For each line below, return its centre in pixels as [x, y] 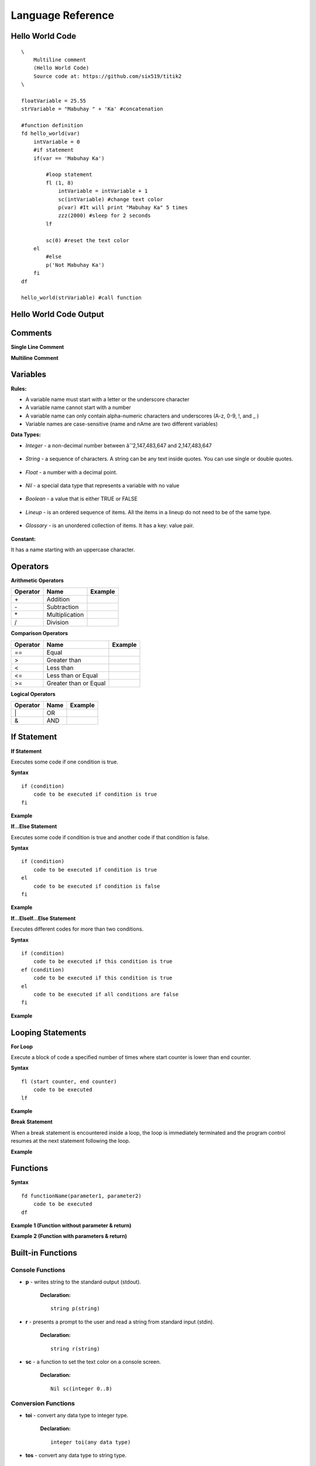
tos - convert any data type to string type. [76, 1455]
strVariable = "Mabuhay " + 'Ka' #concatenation [92, 109]
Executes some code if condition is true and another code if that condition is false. [110, 837]
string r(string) [75, 1348]
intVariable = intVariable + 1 [103, 191]
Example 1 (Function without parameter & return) [71, 1225]
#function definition [52, 125]
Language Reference [62, 15]
